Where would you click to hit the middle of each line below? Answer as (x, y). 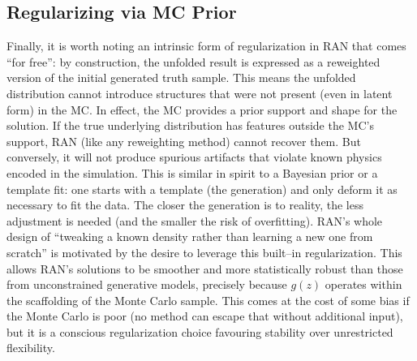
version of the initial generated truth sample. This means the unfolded (181, 77)
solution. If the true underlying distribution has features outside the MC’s (190, 125)
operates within (363, 284)
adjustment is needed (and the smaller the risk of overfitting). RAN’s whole (195, 220)
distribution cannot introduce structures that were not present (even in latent (200, 93)
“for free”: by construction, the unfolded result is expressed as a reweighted (193, 61)
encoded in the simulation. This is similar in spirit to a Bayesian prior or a (192, 172)
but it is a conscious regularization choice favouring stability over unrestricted (200, 331)
